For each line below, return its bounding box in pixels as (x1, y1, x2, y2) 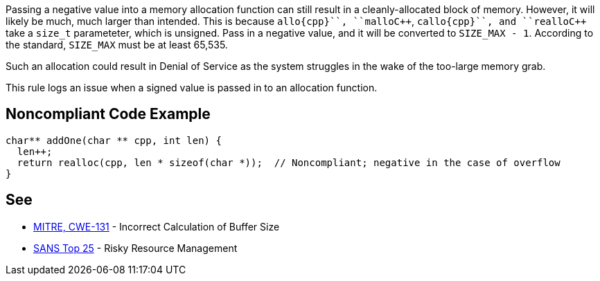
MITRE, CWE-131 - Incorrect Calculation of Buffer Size (33, 220, 280, 233)
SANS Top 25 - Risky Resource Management (33, 242, 238, 254)
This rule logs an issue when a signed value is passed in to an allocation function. (6, 82, 378, 93)
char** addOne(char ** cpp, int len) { (6, 134, 222, 146)
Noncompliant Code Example (6, 105, 211, 123)
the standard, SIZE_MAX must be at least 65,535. (6, 39, 228, 51)
